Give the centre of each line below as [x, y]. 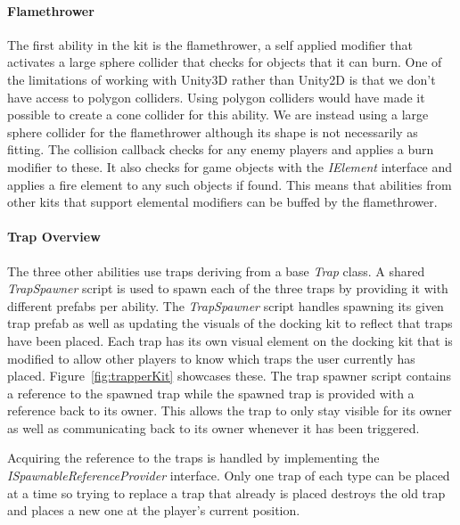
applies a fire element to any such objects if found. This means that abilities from [230, 184]
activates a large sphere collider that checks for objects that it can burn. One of [225, 62]
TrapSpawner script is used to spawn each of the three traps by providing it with [228, 288]
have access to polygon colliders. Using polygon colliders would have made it [216, 97]
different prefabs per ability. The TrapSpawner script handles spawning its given [226, 305]
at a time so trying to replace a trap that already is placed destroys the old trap [226, 492]
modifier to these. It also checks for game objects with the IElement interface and [230, 166]
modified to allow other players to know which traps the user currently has [211, 358]
